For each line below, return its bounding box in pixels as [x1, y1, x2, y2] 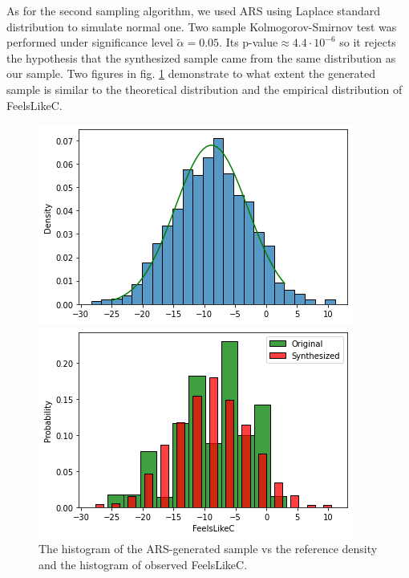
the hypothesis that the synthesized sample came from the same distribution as [6, 49, 396, 66]
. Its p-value [219, 34, 278, 51]
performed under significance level [6, 34, 173, 51]
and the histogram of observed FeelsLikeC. [38, 556, 248, 572]
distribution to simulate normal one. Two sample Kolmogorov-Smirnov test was [6, 18, 397, 35]
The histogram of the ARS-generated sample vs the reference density [38, 540, 378, 557]
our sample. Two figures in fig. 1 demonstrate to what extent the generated [6, 65, 376, 82]
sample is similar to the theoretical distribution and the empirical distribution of [6, 80, 403, 97]
